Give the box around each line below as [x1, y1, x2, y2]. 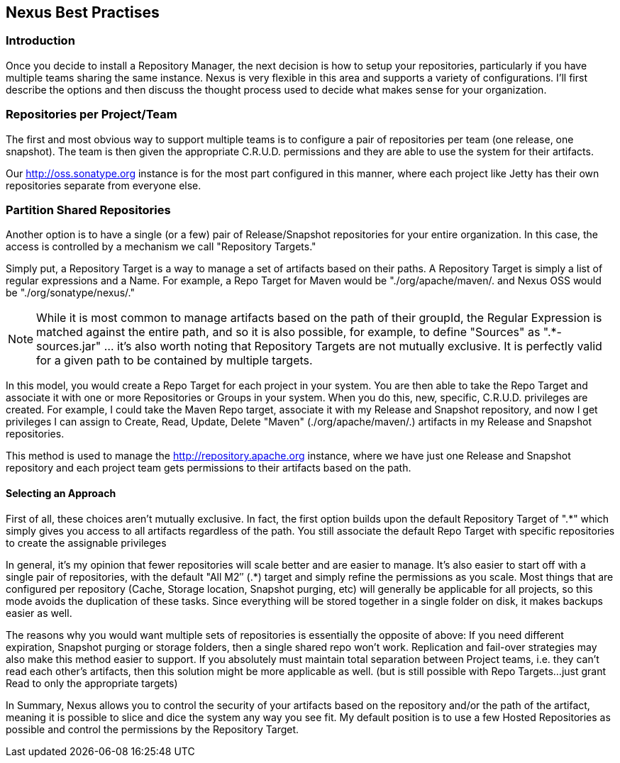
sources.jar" [36, 339, 101, 354]
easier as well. [6, 606, 72, 619]
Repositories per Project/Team [6, 107, 177, 122]
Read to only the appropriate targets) [6, 676, 178, 689]
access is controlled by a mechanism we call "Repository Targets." [6, 240, 316, 253]
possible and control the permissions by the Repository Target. [6, 723, 299, 735]
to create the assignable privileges [6, 536, 167, 549]
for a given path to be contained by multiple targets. [36, 353, 313, 368]
